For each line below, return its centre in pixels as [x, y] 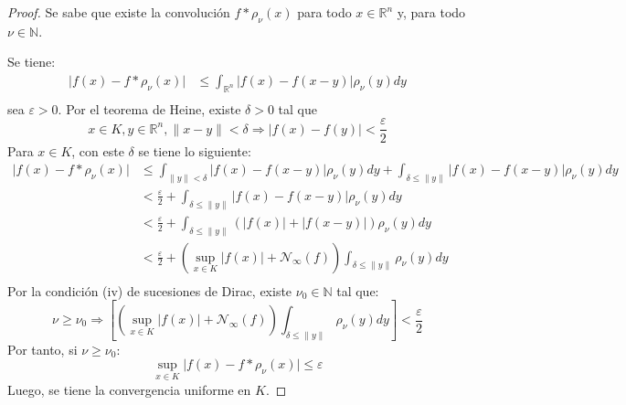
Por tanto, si [42, 349]
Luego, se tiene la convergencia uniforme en [129, 389]
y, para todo [431, 12]
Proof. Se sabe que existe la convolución [119, 12]
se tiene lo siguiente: [195, 150]
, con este [98, 150]
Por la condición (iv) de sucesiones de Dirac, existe [150, 290]
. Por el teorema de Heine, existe [149, 108]
